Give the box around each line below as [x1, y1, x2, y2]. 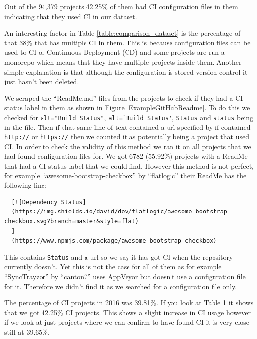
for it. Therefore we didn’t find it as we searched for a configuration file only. [4, 281, 237, 291]
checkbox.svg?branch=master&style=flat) [4, 218, 139, 225]
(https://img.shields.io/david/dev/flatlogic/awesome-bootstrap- [11, 208, 231, 215]
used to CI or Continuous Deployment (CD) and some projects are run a [4, 47, 225, 57]
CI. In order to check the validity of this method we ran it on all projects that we [4, 141, 251, 151]
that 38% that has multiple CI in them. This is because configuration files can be [4, 37, 251, 47]
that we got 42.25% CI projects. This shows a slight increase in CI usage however [4, 307, 251, 317]
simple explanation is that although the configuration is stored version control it [4, 66, 248, 77]
